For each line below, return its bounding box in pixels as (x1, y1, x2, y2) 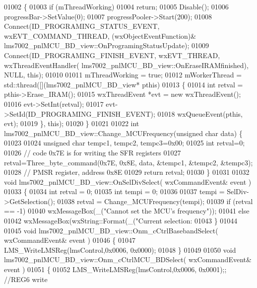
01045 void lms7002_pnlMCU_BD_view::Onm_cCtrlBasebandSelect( (4, 225, 218, 235)
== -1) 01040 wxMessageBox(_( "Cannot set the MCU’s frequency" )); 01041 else (4, 206, 250, 216)
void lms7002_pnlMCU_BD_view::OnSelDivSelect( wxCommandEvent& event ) (4, 176, 252, 187)
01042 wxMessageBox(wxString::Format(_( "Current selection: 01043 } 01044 (4, 216, 238, 226)
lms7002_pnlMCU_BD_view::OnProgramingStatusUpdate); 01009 (4, 40, 209, 51)
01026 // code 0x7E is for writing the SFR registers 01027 (4, 147, 181, 157)
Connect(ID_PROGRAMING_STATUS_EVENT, (4, 21, 160, 31)
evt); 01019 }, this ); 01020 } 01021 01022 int (4, 118, 139, 129)
